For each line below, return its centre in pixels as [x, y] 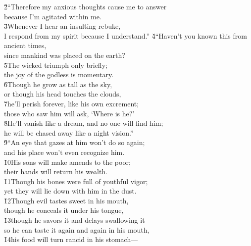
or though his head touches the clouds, [63, 94]
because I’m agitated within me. [53, 16]
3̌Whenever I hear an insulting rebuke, [62, 26]
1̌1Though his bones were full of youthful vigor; [76, 181]
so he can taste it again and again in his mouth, [77, 229]
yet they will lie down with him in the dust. [70, 191]
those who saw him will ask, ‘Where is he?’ [69, 113]
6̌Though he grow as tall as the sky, [58, 84]
